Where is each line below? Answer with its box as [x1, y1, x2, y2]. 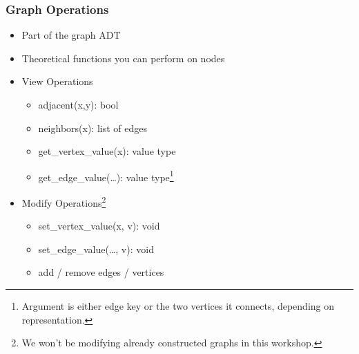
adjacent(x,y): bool [38, 97, 119, 111]
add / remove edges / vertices [38, 265, 164, 279]
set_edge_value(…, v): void [38, 241, 154, 256]
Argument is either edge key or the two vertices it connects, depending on [21, 299, 335, 313]
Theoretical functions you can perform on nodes [21, 50, 225, 65]
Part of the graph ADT [21, 28, 121, 42]
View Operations [21, 74, 93, 88]
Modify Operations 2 [21, 194, 106, 209]
